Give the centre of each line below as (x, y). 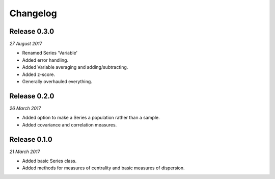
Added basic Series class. (49, 161)
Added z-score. (39, 74)
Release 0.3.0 (32, 31)
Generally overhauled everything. (57, 82)
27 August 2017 (26, 44)
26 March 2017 (25, 108)
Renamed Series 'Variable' (50, 53)
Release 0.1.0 (31, 139)
